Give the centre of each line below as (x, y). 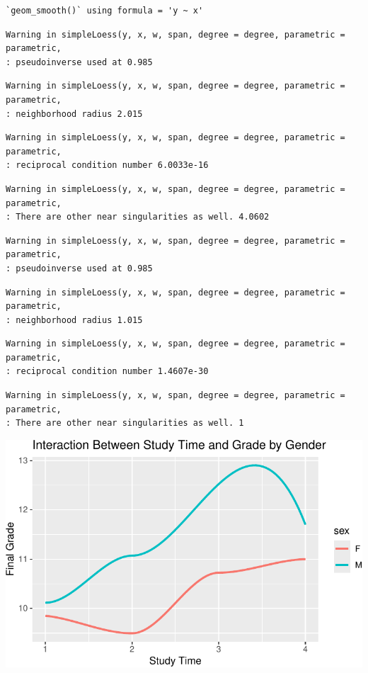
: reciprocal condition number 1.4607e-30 (107, 372)
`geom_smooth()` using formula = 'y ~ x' (105, 11)
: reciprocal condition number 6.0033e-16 (107, 165)
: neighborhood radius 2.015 (74, 114)
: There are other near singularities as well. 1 (125, 423)
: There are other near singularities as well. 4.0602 (138, 217)
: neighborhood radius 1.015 (74, 320)
